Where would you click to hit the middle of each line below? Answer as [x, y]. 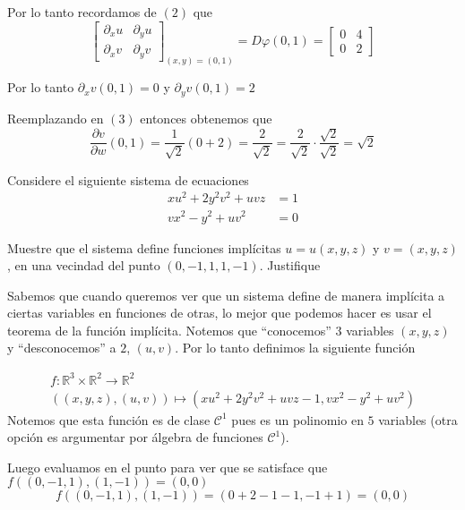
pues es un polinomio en [297, 419]
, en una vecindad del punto [84, 265]
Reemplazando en [56, 118]
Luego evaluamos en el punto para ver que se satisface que [168, 467]
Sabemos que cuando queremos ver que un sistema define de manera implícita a [226, 295]
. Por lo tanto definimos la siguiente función [295, 348]
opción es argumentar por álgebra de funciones [135, 437]
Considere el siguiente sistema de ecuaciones [128, 179]
